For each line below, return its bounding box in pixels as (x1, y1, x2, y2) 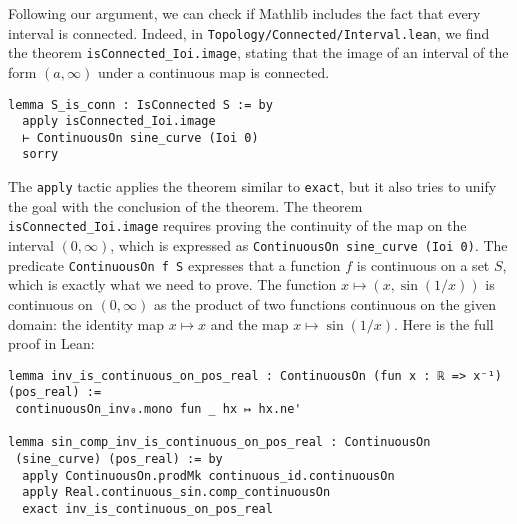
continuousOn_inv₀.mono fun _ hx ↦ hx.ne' (15, 402, 302, 417)
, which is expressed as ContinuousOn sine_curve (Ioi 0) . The (110, 235, 508, 256)
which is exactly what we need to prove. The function (8, 274, 337, 295)
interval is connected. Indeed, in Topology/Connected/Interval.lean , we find (8, 22, 490, 43)
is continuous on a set (356, 254, 490, 275)
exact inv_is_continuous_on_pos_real (22, 501, 273, 516)
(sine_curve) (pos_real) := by (15, 452, 223, 466)
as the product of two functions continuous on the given (153, 293, 497, 314)
